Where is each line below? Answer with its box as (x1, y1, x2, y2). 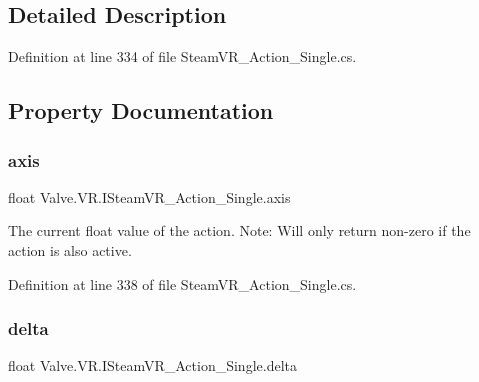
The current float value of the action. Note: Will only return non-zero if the (8, 220, 471, 241)
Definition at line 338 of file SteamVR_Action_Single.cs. (8, 273, 357, 294)
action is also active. (8, 239, 132, 260)
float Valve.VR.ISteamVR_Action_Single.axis (8, 186, 291, 207)
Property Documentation (8, 95, 274, 126)
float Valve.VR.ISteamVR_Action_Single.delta (8, 355, 297, 376)
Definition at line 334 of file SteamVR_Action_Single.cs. (8, 46, 357, 67)
